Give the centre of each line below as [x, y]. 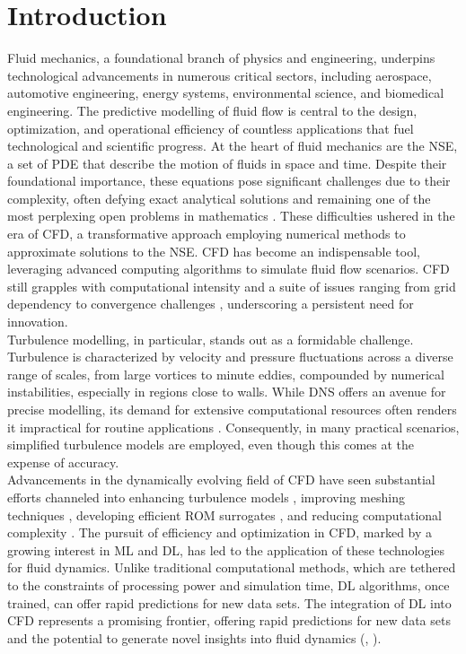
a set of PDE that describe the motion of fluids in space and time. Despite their [227, 163]
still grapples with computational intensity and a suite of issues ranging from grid [232, 286]
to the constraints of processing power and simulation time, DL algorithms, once [229, 584]
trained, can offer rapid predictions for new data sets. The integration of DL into [229, 602]
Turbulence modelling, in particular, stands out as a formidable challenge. [211, 339]
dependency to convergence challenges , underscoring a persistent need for [211, 304]
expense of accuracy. [63, 462]
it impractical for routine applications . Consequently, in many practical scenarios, [233, 427]
